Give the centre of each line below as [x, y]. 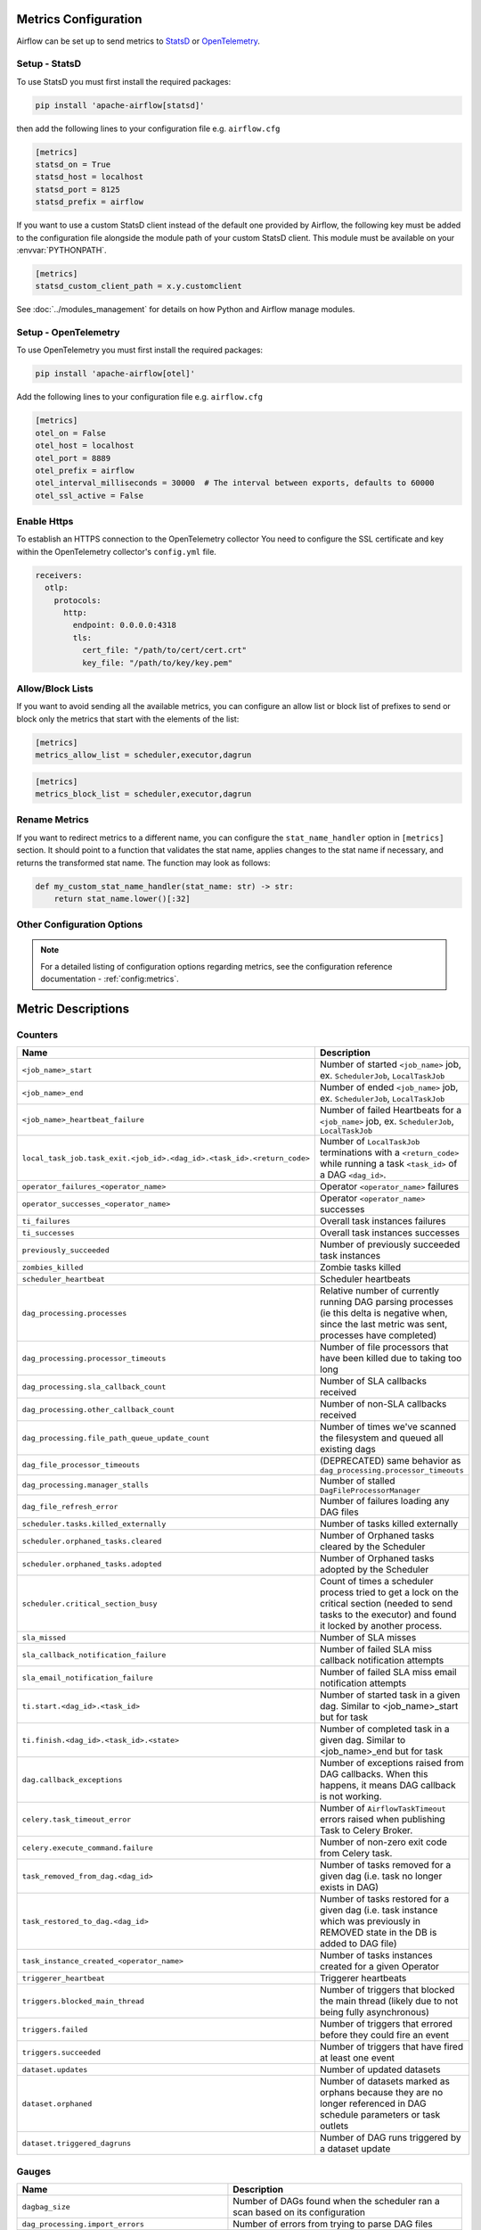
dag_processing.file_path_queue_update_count [116, 1437]
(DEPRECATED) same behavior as [390, 1461]
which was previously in [370, 1921]
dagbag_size [46, 2206]
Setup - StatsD [49, 64]
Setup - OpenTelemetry [68, 333]
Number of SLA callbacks [373, 1381]
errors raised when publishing [382, 1820]
